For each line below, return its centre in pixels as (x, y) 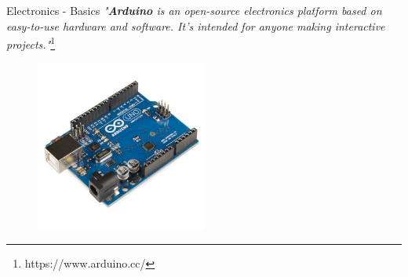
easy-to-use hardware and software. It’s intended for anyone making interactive (196, 26)
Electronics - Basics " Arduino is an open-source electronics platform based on (194, 10)
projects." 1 (31, 43)
